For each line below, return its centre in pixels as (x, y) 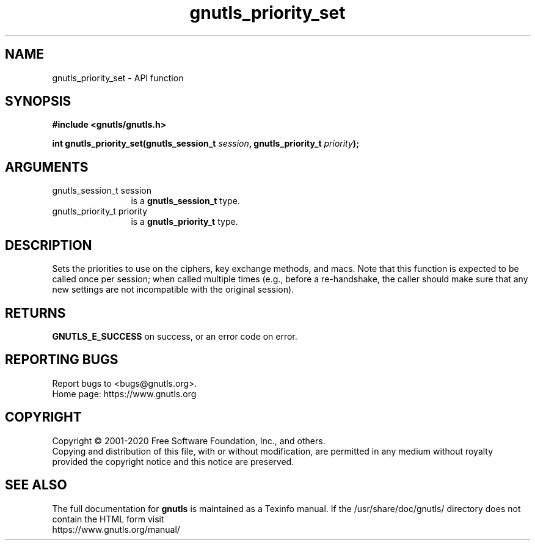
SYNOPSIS (38, 101)
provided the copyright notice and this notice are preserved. (173, 461)
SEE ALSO (36, 485)
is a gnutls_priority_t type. (184, 222)
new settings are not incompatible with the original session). (173, 290)
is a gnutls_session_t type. (185, 201)
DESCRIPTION (49, 245)
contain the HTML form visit (108, 519)
